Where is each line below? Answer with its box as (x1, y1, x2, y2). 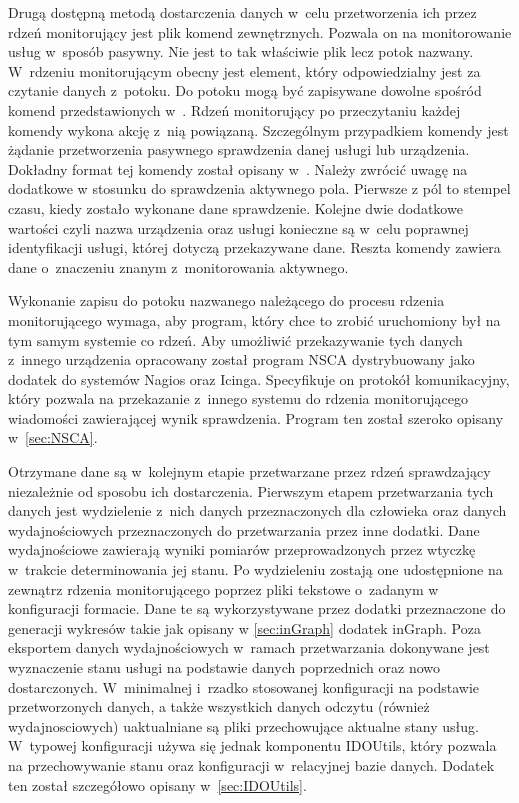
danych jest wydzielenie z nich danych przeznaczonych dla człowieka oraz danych (8, 500, 507, 521)
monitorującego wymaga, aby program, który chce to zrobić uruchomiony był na (8, 309, 501, 330)
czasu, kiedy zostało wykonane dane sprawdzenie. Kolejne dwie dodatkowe (8, 197, 463, 218)
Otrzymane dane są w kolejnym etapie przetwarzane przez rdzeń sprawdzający (8, 461, 491, 482)
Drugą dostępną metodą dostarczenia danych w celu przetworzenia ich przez (8, 2, 477, 22)
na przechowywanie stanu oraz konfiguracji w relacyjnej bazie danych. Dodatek (8, 754, 495, 775)
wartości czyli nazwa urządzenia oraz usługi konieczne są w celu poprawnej (8, 217, 469, 238)
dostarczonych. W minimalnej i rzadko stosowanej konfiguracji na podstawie (8, 676, 480, 697)
